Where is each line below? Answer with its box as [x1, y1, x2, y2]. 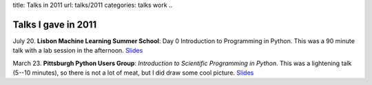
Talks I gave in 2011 [12, 19, 97, 30]
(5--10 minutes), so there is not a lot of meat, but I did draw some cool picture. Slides [12, 69, 254, 77]
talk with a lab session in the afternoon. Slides [12, 47, 143, 55]
